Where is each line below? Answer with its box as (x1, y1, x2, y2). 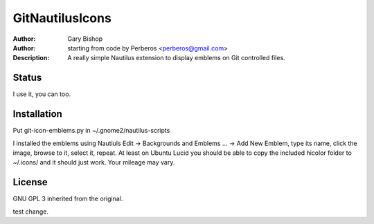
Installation (12, 108, 62, 120)
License (12, 176, 48, 188)
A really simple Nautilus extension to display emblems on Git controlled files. (67, 54, 285, 62)
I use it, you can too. (12, 90, 71, 98)
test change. (12, 207, 48, 216)
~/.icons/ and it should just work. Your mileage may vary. (12, 158, 175, 167)
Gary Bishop (67, 35, 103, 43)
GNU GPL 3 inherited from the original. (12, 194, 123, 203)
